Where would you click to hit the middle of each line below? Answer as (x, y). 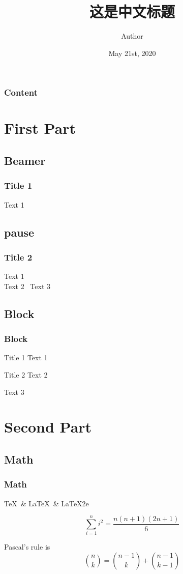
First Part (40, 128)
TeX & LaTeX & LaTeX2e (47, 503)
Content (21, 92)
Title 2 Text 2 (26, 374)
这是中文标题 (132, 11)
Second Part (48, 427)
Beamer (25, 160)
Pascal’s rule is (27, 547)
